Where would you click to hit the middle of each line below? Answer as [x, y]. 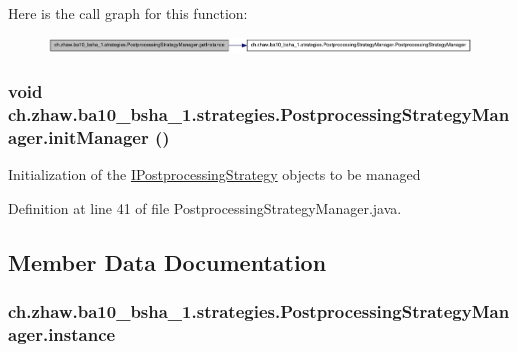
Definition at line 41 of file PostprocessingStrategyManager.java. [205, 207]
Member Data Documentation [167, 261]
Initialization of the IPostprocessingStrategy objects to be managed [214, 174]
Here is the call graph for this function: [128, 13]
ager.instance [62, 334]
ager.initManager [78, 136]
